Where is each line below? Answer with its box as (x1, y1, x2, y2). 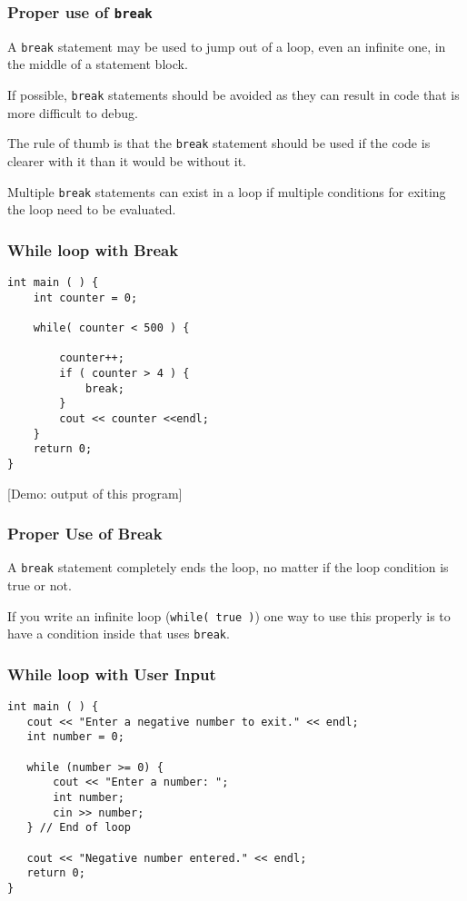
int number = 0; (26, 730, 124, 744)
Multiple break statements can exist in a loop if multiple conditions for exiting (7, 182, 446, 201)
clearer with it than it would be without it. (7, 151, 246, 170)
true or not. (7, 576, 72, 594)
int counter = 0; (33, 291, 138, 304)
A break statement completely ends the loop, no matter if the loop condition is (7, 558, 449, 577)
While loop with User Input (7, 662, 216, 685)
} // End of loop (26, 821, 132, 835)
